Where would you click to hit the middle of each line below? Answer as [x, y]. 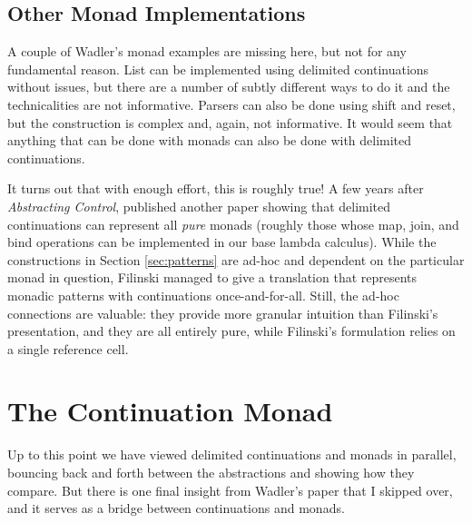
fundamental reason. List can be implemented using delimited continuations [218, 69]
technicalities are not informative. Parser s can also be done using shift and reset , [231, 104]
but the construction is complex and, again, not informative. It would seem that [230, 122]
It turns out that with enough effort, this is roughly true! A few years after [216, 188]
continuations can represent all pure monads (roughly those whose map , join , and [233, 224]
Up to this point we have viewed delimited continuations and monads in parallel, [232, 454]
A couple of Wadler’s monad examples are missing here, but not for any [207, 51]
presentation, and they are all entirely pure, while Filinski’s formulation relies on [231, 331]
